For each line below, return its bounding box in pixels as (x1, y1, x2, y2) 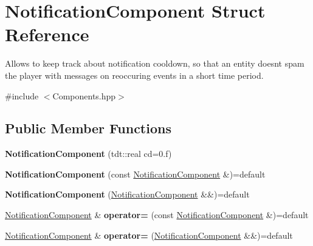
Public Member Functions (5, 119, 171, 138)
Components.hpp (52, 89, 116, 102)
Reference (5, 22, 89, 47)
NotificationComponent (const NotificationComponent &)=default (5, 167, 266, 180)
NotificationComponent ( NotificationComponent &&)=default (5, 188, 250, 201)
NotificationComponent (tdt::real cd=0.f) (5, 147, 172, 160)
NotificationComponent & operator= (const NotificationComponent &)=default (5, 208, 309, 221)
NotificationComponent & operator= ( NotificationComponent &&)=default (5, 228, 293, 241)
